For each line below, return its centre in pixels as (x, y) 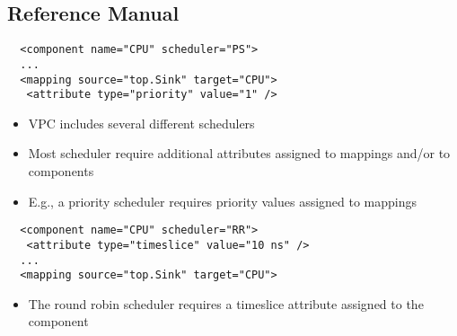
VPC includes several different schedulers (141, 123)
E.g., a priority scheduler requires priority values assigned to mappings (223, 201)
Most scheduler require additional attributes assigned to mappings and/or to (239, 153)
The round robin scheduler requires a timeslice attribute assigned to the (226, 303)
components (61, 171)
